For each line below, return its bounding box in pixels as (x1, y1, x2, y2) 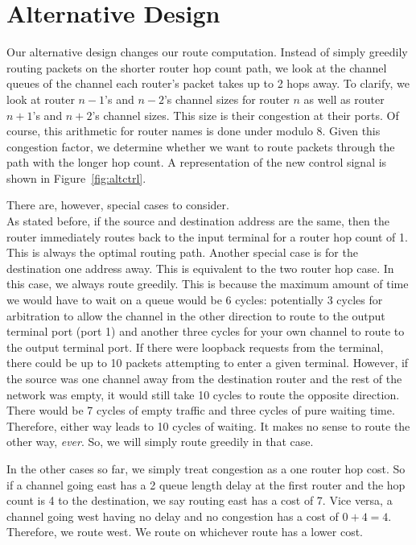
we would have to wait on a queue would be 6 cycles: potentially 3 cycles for (6, 291, 383, 308)
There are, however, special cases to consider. (6, 196, 229, 213)
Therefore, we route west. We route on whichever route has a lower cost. (6, 523, 363, 540)
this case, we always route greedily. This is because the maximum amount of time (6, 275, 409, 292)
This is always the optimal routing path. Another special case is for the (6, 244, 358, 261)
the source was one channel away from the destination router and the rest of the (6, 370, 402, 386)
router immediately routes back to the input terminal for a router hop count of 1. (6, 228, 408, 245)
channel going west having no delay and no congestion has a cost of (6, 507, 339, 524)
